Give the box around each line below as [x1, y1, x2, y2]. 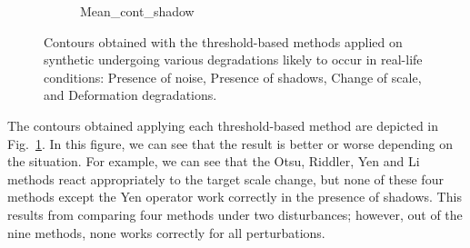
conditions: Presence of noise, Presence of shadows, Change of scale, [44, 67, 422, 86]
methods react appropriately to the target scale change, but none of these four [7, 169, 444, 188]
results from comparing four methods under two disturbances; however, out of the [7, 204, 463, 223]
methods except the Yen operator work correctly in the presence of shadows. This [7, 187, 462, 206]
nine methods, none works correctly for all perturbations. [7, 223, 325, 242]
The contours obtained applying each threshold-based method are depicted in [7, 115, 439, 134]
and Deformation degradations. [44, 85, 217, 104]
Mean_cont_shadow [80, 2, 195, 20]
